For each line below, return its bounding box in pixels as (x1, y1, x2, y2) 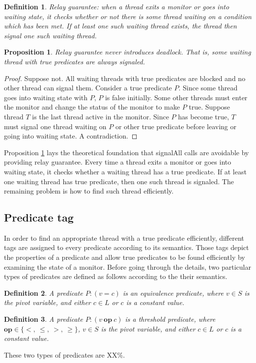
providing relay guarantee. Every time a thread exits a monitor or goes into (4, 157, 231, 167)
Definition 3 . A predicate (4, 314, 83, 324)
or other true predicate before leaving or (115, 121, 236, 131)
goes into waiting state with (4, 92, 88, 102)
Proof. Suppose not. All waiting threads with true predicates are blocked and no (4, 73, 246, 83)
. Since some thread (178, 83, 238, 93)
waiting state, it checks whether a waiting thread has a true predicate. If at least (4, 166, 247, 176)
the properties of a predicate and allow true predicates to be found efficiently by (4, 252, 245, 262)
